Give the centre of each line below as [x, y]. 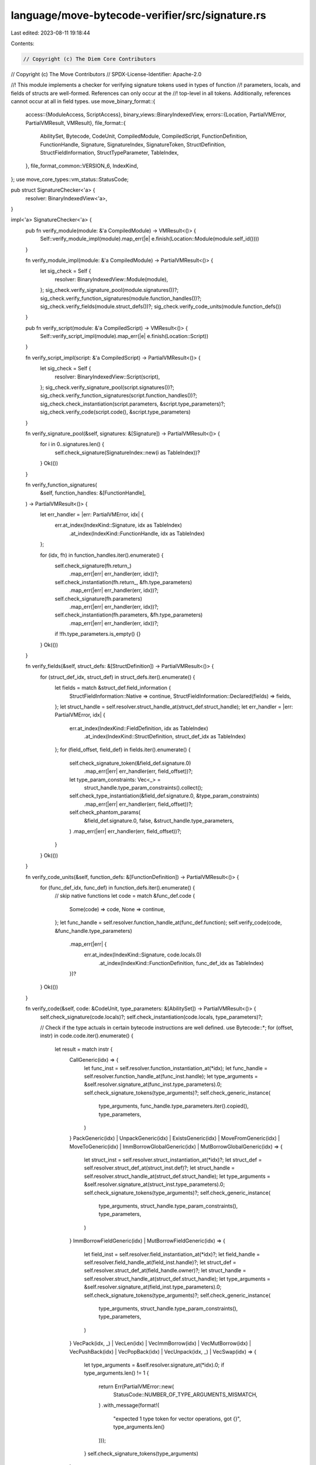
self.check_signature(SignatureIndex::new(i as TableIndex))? [127, 452]
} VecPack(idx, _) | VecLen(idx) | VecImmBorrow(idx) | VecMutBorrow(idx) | [160, 1343]
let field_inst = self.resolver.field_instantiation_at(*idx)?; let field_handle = [172, 1254]
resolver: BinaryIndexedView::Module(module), [111, 279]
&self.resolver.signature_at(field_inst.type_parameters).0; [153, 1287]
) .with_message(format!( [129, 1405]
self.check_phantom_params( [105, 812]
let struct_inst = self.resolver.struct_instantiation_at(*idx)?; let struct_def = [173, 1160]
